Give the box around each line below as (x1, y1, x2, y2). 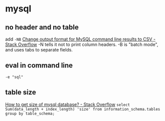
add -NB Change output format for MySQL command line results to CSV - (5, 36, 156, 42)
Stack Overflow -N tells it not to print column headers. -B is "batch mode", (5, 41, 158, 47)
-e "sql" (5, 74, 24, 79)
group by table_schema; (5, 111, 55, 116)
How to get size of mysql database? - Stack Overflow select (5, 101, 130, 107)
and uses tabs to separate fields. (5, 47, 73, 52)
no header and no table (5, 23, 79, 31)
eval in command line (5, 61, 73, 70)
